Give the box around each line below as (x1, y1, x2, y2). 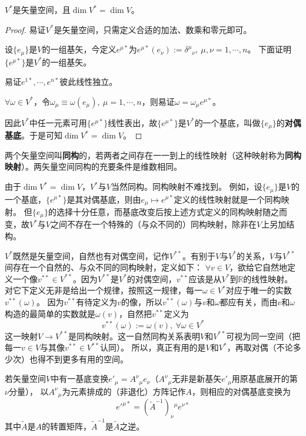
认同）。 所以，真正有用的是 (99, 341, 206, 354)
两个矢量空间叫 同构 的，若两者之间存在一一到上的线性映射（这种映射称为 (5, 148, 285, 161)
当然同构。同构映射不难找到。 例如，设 (111, 180, 262, 193)
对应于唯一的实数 (225, 284, 292, 296)
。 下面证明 (247, 43, 292, 55)
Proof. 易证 (5, 23, 46, 35)
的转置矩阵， (42, 420, 91, 432)
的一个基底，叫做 (194, 116, 261, 128)
